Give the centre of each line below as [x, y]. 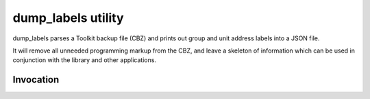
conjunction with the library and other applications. [85, 60]
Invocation [36, 80]
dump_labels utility [68, 18]
